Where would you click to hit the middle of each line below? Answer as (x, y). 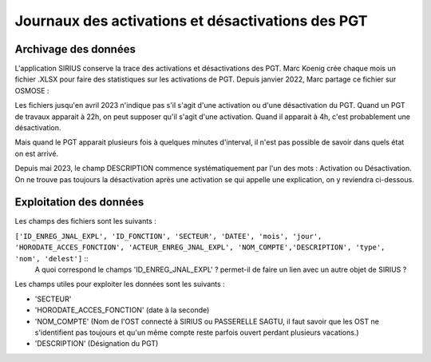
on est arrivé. (37, 153)
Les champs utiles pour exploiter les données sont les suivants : (120, 284)
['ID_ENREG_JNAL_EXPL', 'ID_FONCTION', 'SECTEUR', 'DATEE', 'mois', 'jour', (168, 236)
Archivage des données (75, 49)
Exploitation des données (79, 203)
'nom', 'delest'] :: (51, 258)
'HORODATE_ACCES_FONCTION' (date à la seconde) (122, 310)
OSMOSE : (32, 90)
